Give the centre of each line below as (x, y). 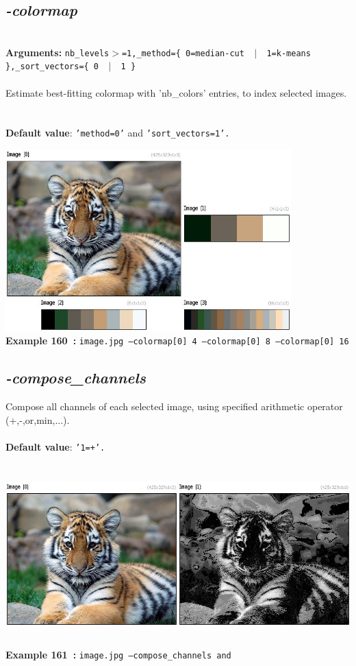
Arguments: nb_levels (58, 52)
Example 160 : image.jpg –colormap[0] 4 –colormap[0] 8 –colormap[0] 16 (177, 341)
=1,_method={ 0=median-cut (183, 53)
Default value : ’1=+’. (55, 446)
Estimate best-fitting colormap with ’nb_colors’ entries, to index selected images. (176, 92)
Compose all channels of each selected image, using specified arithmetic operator (174, 406)
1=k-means (289, 53)
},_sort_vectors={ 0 (52, 67)
